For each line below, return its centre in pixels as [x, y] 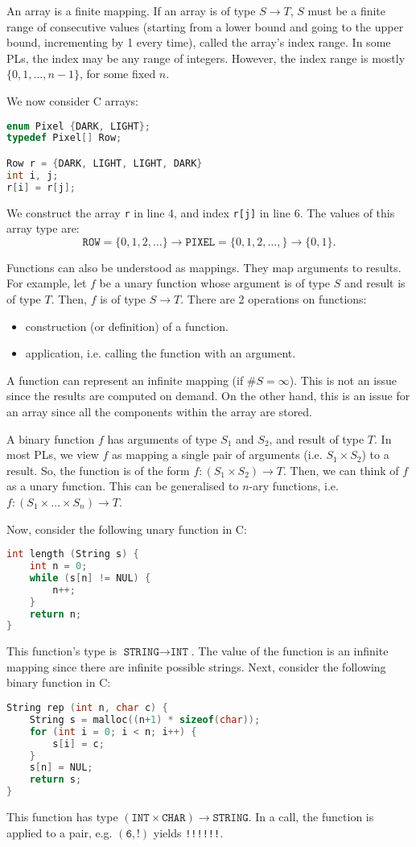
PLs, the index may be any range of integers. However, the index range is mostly [206, 58]
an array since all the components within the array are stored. [160, 411]
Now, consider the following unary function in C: [127, 529]
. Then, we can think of [341, 470]
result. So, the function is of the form [98, 470]
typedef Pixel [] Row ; [64, 138]
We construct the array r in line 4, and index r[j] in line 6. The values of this [201, 212]
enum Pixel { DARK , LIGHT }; [79, 126]
